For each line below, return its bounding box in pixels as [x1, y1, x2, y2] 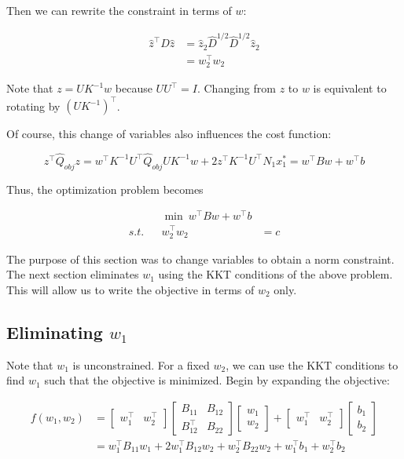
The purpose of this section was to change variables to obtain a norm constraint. [6, 250, 395, 267]
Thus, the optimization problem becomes [6, 180, 204, 197]
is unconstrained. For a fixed [72, 356, 210, 373]
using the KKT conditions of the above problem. [158, 266, 393, 282]
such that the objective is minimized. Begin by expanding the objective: [44, 372, 390, 388]
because [115, 80, 152, 97]
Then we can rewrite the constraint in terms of [6, 2, 232, 18]
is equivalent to [313, 80, 387, 97]
